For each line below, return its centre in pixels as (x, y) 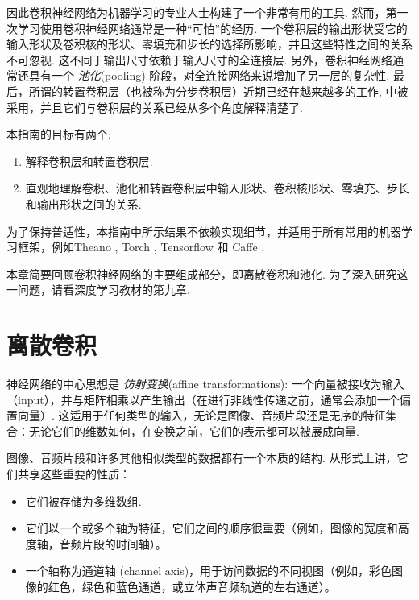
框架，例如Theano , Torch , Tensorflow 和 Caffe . (141, 247)
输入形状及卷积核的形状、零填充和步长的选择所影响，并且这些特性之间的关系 (209, 44)
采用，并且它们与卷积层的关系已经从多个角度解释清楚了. (155, 107)
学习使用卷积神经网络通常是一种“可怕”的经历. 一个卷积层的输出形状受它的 (212, 28)
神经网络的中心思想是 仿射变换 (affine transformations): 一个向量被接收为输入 (205, 384)
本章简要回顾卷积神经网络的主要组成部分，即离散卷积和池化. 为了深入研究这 (207, 273)
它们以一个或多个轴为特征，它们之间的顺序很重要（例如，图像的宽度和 (212, 528)
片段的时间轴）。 (124, 543)
